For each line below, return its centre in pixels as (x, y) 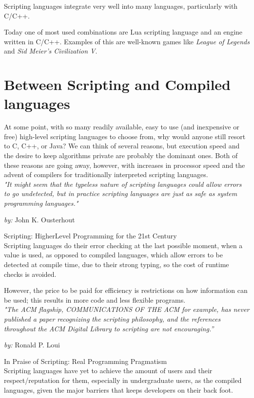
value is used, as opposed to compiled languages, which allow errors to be (113, 255)
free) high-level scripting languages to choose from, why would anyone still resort (125, 136)
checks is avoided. (30, 274)
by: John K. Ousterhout (39, 219)
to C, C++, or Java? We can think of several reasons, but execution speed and (122, 146)
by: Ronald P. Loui (32, 345)
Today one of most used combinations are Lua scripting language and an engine (123, 32)
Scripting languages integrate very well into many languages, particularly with (121, 6)
